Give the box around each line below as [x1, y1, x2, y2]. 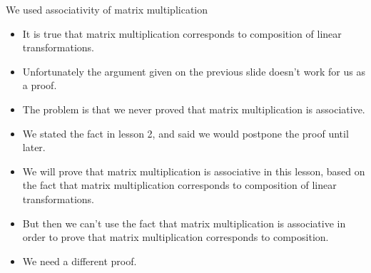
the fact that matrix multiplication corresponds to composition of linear [22, 177, 337, 192]
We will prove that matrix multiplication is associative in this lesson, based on [22, 163, 365, 178]
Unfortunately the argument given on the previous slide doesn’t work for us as [22, 63, 365, 78]
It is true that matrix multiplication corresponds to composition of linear [22, 26, 342, 41]
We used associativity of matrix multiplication [6, 2, 208, 16]
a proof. [22, 78, 57, 93]
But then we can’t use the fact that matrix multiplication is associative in [22, 215, 346, 230]
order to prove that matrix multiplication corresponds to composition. [22, 230, 329, 244]
